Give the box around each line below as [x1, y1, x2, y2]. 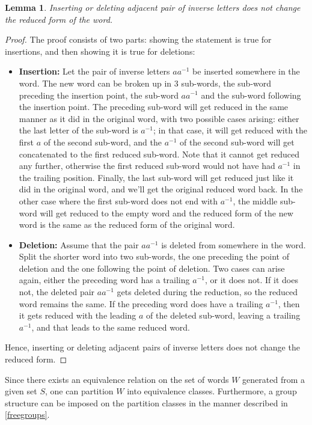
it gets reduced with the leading [19, 309, 136, 322]
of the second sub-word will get [180, 135, 295, 148]
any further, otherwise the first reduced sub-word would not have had [19, 159, 275, 172]
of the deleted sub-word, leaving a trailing [146, 309, 301, 322]
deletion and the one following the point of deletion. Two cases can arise [19, 261, 285, 274]
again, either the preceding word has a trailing [19, 274, 190, 286]
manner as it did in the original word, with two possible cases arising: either [19, 112, 299, 124]
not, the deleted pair [19, 286, 95, 298]
